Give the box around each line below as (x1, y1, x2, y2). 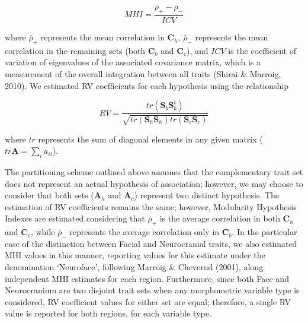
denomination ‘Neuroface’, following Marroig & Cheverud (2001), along (5, 260, 264, 273)
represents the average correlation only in (69, 226, 220, 238)
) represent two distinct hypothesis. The (134, 189, 280, 201)
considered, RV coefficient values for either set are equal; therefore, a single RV (5, 295, 291, 308)
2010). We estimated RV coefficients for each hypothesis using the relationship (5, 79, 289, 91)
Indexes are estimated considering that (5, 212, 145, 224)
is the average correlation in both (159, 212, 280, 224)
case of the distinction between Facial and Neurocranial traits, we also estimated (5, 237, 297, 249)
